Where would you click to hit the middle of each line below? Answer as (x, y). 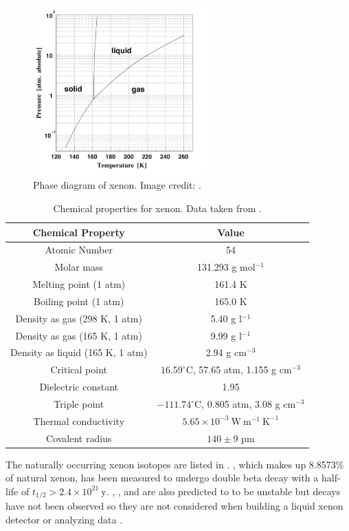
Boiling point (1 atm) (79, 301)
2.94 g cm (226, 352)
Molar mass (79, 267)
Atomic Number (79, 250)
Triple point (79, 404)
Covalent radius (79, 438)
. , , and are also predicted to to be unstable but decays (223, 491)
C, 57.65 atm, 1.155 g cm (239, 369)
